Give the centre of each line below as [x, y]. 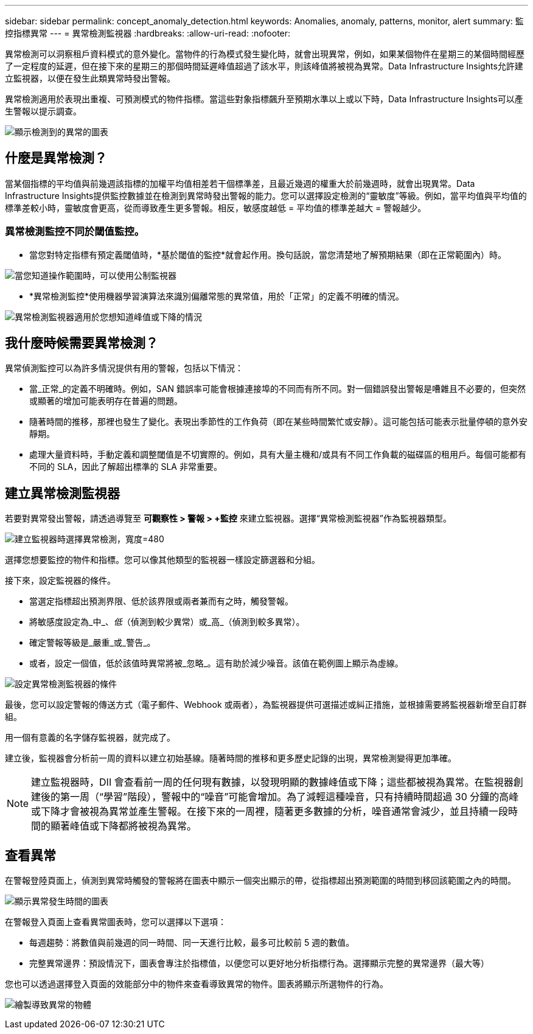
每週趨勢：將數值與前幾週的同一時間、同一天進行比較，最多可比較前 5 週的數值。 [192, 943]
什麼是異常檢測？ [56, 158]
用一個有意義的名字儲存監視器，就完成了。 [90, 738]
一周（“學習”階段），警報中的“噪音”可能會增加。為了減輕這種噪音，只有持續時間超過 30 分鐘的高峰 [294, 797]
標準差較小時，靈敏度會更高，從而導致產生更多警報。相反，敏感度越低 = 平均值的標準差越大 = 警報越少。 [216, 208]
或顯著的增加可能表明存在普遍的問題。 [106, 401]
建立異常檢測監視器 [62, 493]
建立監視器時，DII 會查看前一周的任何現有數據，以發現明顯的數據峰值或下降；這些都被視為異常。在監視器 [272, 782]
